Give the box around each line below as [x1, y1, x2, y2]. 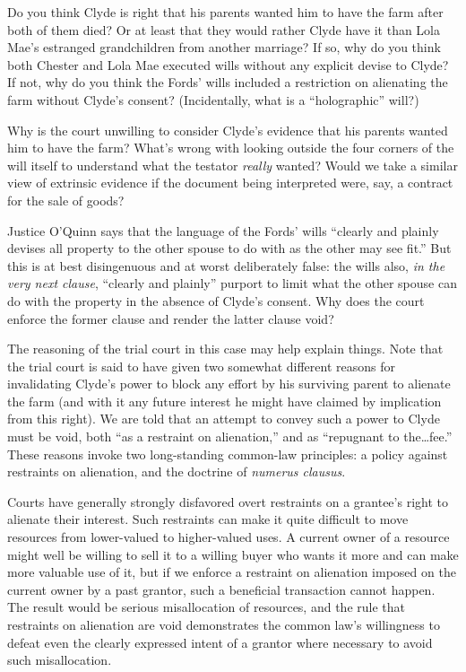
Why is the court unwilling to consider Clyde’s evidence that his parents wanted [7, 120, 448, 139]
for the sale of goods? [7, 190, 125, 209]
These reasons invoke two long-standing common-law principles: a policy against [7, 444, 448, 463]
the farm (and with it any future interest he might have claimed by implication [7, 391, 442, 410]
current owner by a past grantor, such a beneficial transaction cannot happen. [7, 580, 436, 598]
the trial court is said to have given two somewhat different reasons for [7, 356, 395, 375]
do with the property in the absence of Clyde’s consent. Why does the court [7, 291, 425, 310]
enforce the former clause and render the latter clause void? [7, 309, 334, 327]
